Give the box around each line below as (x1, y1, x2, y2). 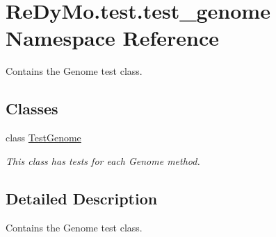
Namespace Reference (6, 24, 219, 52)
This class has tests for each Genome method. (6, 153, 200, 168)
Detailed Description (6, 187, 158, 209)
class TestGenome (6, 130, 81, 145)
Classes (6, 98, 58, 119)
